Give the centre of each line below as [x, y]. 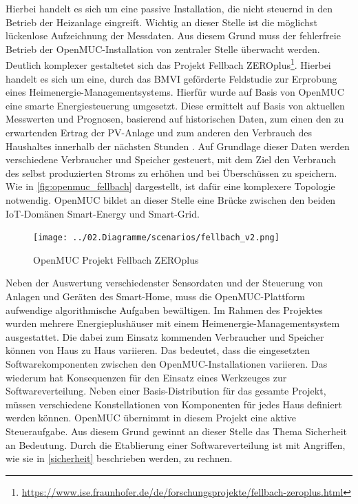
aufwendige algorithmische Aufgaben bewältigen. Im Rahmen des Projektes [164, 309]
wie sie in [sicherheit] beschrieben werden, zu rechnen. [119, 458]
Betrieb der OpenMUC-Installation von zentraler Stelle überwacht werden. [163, 49]
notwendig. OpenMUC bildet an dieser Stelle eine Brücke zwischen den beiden [171, 199]
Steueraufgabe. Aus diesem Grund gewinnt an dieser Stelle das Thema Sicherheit [177, 431]
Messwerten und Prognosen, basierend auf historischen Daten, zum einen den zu [175, 119]
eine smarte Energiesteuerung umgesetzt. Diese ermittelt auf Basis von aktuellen [175, 105]
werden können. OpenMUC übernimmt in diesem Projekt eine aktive [151, 418]
